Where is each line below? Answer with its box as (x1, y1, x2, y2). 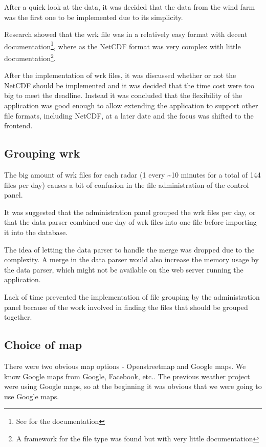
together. (4, 312, 32, 322)
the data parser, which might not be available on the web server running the (4, 264, 243, 275)
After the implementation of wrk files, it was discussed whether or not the (4, 70, 236, 81)
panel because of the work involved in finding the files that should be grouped (4, 301, 248, 312)
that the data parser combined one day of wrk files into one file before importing (4, 217, 257, 227)
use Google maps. (4, 391, 59, 401)
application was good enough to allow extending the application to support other (4, 100, 258, 111)
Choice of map (4, 337, 82, 353)
